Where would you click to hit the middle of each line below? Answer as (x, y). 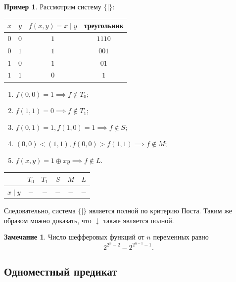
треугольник (104, 25)
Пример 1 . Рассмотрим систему (53, 6)
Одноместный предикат (61, 271)
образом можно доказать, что (48, 220)
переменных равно (181, 237)
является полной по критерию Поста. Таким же (161, 210)
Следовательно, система (40, 210)
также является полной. (139, 220)
